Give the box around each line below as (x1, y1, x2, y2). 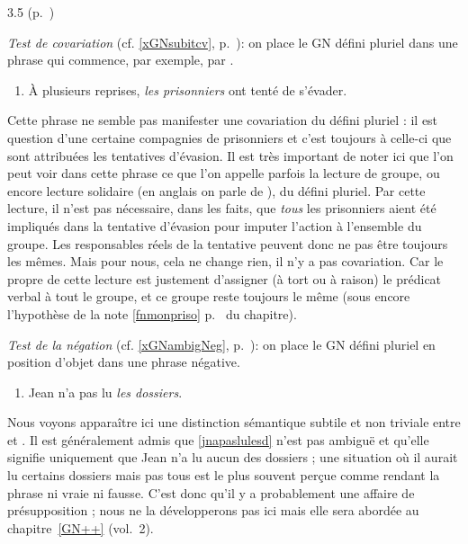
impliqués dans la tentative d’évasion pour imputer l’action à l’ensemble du (7, 216, 422, 235)
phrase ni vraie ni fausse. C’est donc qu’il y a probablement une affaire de (7, 483, 415, 502)
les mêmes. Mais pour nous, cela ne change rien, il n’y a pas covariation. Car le (7, 252, 444, 271)
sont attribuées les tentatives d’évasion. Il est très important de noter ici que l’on (7, 146, 454, 165)
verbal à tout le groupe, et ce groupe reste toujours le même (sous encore (7, 287, 410, 306)
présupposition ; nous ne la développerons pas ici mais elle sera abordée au (7, 501, 419, 520)
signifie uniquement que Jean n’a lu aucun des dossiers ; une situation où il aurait (7, 448, 458, 467)
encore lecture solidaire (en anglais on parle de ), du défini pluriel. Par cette (7, 181, 426, 200)
